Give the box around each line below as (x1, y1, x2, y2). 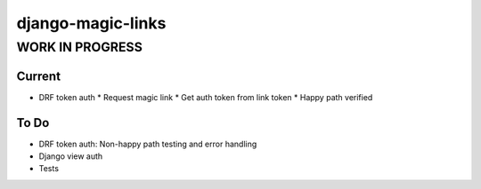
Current (16, 68, 61, 83)
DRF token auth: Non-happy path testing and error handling (38, 138, 257, 149)
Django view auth (38, 151, 103, 161)
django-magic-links (16, 13, 167, 33)
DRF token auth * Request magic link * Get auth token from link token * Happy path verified (38, 91, 373, 102)
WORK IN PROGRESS (16, 39, 143, 55)
